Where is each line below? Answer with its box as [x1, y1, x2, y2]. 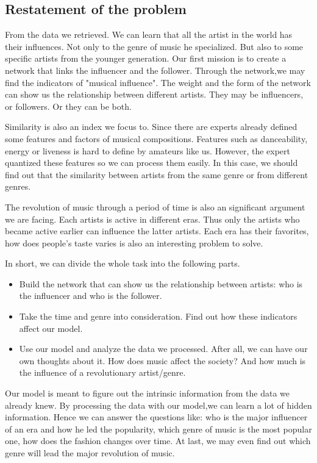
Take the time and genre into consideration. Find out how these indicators [19, 310, 297, 323]
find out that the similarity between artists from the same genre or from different [5, 168, 308, 181]
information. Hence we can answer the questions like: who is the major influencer [5, 411, 308, 423]
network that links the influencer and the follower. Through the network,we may [5, 63, 305, 76]
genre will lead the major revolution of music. [5, 447, 175, 459]
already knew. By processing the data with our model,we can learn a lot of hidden [5, 398, 312, 411]
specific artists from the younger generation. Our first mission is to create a [5, 52, 287, 65]
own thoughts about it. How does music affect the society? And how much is [19, 354, 306, 367]
